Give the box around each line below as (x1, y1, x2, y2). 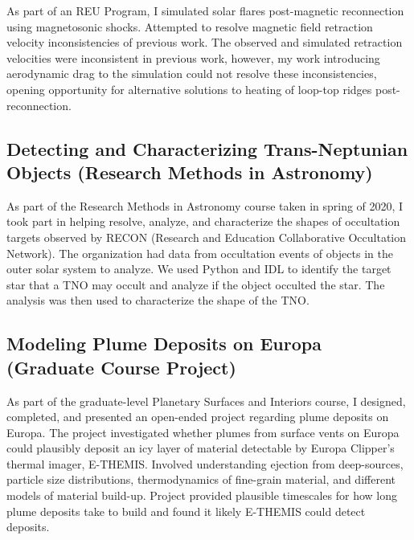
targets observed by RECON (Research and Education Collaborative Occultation (6, 228, 407, 245)
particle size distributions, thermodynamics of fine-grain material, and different (6, 471, 396, 488)
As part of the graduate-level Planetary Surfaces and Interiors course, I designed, (6, 392, 406, 409)
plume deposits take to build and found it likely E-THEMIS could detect (6, 502, 366, 519)
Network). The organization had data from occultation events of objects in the (6, 244, 393, 261)
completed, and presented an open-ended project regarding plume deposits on (6, 408, 389, 425)
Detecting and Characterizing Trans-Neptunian (6, 136, 408, 161)
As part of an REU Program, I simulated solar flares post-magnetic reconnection (6, 2, 404, 18)
